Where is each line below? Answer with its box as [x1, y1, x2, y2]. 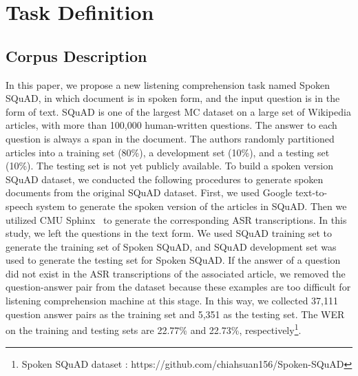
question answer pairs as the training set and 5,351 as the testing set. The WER [6, 306, 345, 321]
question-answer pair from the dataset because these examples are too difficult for [6, 280, 351, 294]
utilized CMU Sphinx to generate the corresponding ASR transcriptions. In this [6, 212, 347, 227]
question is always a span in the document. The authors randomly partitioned [6, 131, 335, 145]
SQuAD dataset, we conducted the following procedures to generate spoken [6, 171, 324, 186]
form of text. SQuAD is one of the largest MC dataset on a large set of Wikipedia [6, 104, 351, 118]
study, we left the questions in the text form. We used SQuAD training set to [6, 226, 332, 240]
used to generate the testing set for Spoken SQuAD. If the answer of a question [6, 253, 341, 267]
